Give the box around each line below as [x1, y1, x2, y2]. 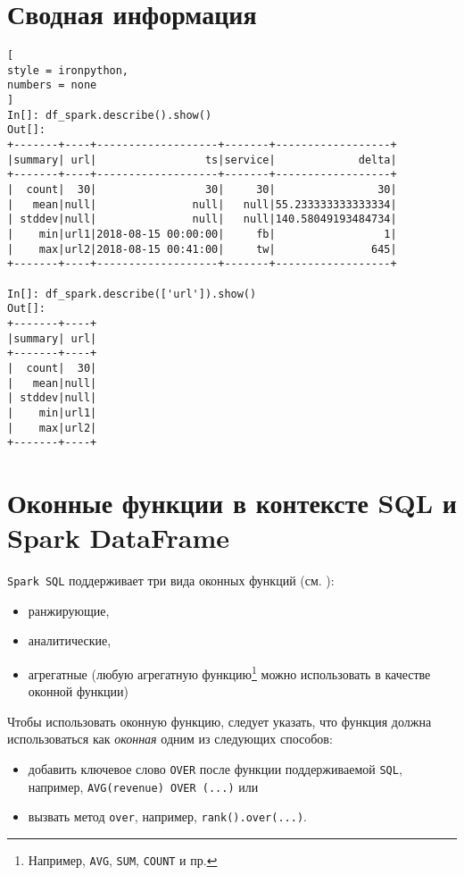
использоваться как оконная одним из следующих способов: [7, 729, 333, 748]
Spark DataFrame [7, 519, 230, 556]
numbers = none [7, 79, 97, 92]
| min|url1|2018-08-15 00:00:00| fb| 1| [7, 228, 397, 240]
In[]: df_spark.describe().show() [7, 108, 212, 122]
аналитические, [28, 631, 112, 650]
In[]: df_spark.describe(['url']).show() [7, 287, 257, 300]
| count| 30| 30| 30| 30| [7, 183, 397, 197]
